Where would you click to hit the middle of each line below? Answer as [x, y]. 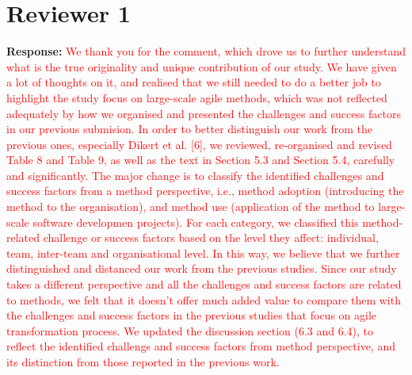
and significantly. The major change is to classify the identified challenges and [195, 175]
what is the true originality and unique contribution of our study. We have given [202, 66]
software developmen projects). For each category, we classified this [196, 222]
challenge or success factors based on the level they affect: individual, [211, 237]
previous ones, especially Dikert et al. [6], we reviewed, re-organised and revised [199, 144]
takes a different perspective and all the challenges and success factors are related [204, 284]
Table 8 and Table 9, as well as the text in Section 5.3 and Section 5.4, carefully [201, 160]
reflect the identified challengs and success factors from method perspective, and [201, 346]
